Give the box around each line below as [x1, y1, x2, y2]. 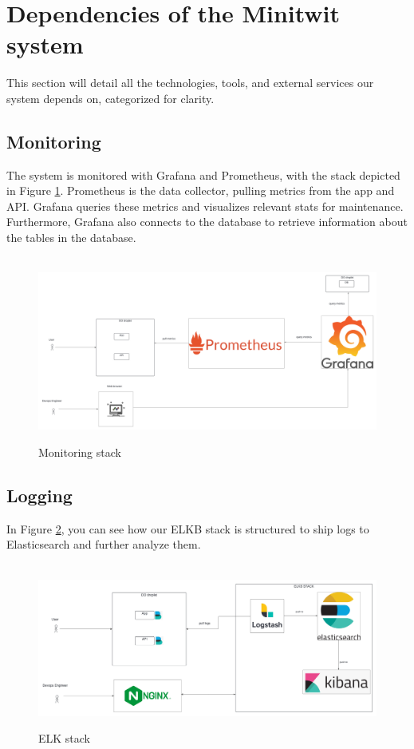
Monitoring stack [38, 443, 121, 460]
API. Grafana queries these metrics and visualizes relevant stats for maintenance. [6, 197, 404, 214]
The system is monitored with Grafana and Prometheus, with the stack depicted [6, 166, 400, 183]
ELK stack [38, 730, 91, 747]
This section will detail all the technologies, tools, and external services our [6, 74, 374, 91]
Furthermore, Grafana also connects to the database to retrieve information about [6, 213, 408, 230]
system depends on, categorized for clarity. [6, 89, 215, 106]
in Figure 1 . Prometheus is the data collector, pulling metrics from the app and [6, 182, 395, 199]
